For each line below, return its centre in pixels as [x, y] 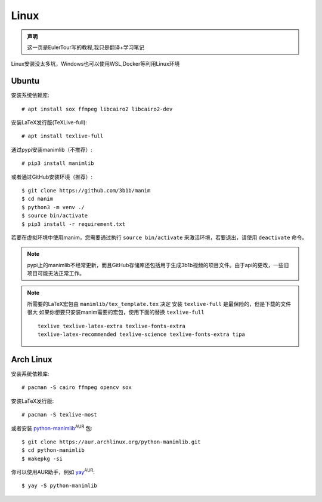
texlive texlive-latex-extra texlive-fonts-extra [112, 326]
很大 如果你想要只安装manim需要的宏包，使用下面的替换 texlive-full [116, 312]
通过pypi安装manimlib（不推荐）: [52, 149]
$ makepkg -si [42, 458]
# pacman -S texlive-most [60, 415]
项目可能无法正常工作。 [56, 273]
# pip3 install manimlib [58, 163]
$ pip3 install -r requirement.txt [74, 224]
